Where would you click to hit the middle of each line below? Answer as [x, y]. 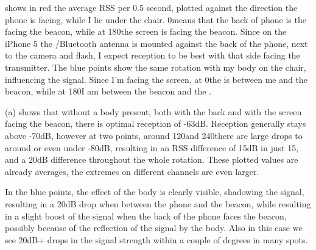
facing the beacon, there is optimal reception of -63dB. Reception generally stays [156, 123]
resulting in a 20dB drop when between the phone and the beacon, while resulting [158, 203]
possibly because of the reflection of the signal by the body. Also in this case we [154, 228]
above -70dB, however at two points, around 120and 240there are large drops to [154, 135]
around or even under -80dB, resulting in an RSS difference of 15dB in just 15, [152, 147]
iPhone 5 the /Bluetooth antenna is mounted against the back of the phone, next [156, 43]
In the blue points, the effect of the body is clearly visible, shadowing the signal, [155, 192]
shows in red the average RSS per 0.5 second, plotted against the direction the [151, 7]
